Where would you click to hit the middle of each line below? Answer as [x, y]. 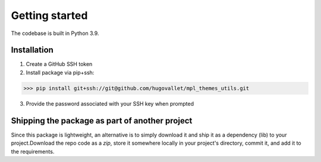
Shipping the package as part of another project [102, 121]
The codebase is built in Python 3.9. [55, 33]
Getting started [49, 15]
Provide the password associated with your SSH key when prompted [110, 103]
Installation [32, 50]
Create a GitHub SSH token [59, 64]
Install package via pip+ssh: [60, 72]
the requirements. [33, 151]
